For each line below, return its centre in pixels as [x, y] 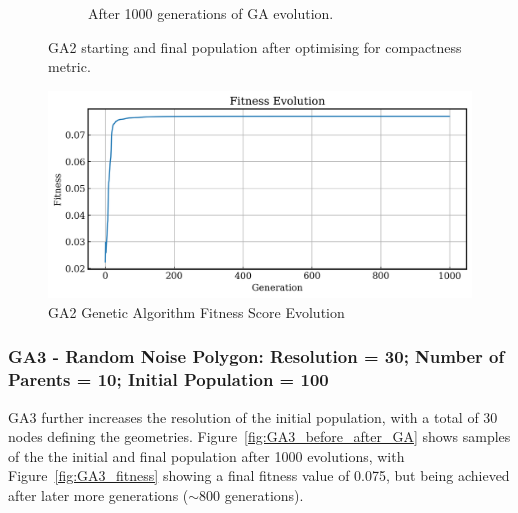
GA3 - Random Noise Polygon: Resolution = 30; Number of [256, 356]
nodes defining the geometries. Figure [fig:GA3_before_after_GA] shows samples [259, 436]
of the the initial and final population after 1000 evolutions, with [206, 455]
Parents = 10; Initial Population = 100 [168, 379]
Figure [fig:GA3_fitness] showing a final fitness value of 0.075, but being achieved [259, 475]
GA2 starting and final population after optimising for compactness [255, 46]
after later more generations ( [98, 494]
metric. [69, 66]
